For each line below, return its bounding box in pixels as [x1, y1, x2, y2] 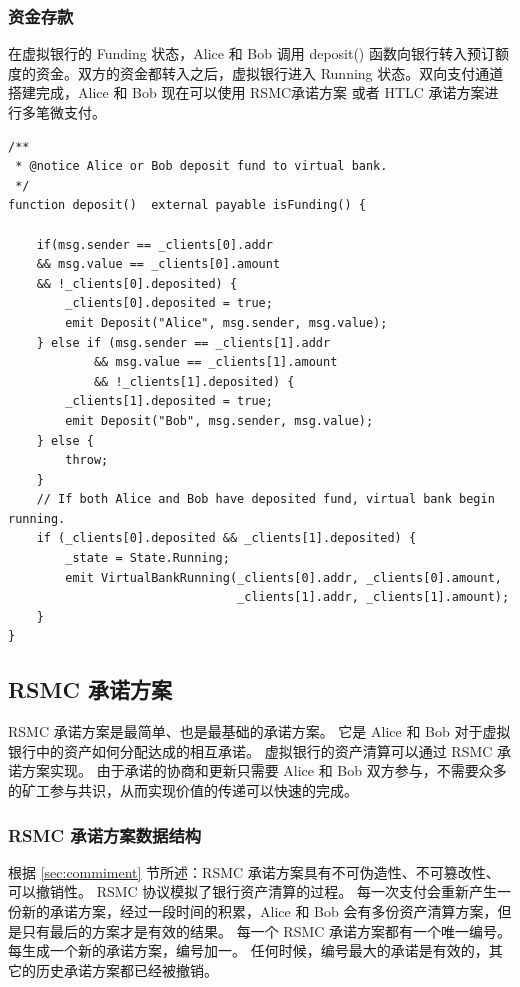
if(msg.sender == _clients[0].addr [36, 237, 273, 252]
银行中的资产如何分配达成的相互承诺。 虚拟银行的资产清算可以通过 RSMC [8, 740, 493, 761]
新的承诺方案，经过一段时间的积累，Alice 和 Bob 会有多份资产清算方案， [21, 901, 498, 922]
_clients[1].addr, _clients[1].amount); [237, 590, 510, 605]
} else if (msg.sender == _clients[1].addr [36, 335, 331, 350]
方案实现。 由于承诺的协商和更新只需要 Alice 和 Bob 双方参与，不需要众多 [21, 760, 507, 781]
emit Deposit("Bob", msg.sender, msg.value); [65, 413, 374, 428]
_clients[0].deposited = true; [65, 296, 273, 311]
